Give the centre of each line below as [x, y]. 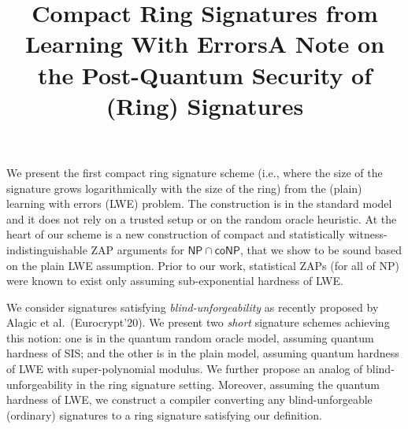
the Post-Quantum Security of [205, 74]
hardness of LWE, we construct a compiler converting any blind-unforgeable [189, 399]
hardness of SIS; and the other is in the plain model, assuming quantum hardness [203, 353]
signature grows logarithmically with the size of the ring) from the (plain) [184, 188]
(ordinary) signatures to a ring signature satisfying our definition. [164, 414]
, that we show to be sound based [321, 249]
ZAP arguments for [137, 249]
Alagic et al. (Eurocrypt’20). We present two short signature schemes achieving [198, 322]
